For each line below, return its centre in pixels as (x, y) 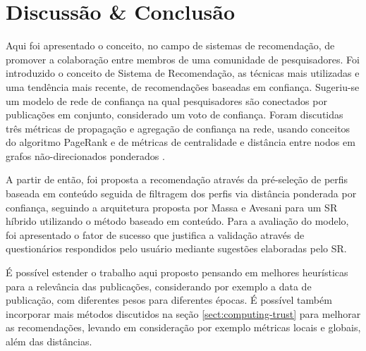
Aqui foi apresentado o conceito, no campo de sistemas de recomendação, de (170, 45)
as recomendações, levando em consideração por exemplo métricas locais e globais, (183, 327)
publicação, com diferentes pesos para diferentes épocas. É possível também (169, 300)
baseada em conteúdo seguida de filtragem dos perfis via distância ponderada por (181, 193)
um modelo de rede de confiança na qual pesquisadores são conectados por (166, 100)
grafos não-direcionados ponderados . (85, 155)
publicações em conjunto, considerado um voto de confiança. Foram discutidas (175, 115)
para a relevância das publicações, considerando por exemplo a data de (159, 286)
